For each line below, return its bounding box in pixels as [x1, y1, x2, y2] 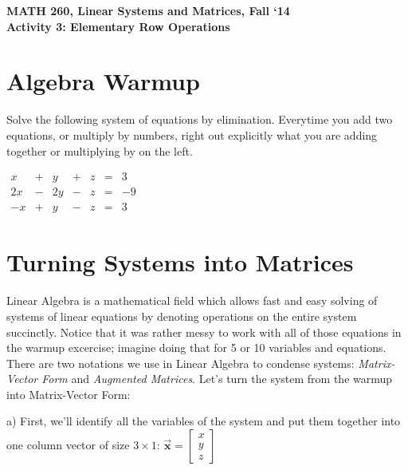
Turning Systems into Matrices [6, 246, 354, 278]
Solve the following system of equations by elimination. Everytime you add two [6, 111, 393, 128]
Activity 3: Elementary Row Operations [6, 18, 230, 34]
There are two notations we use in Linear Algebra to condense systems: [6, 354, 355, 371]
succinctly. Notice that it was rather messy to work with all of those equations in [6, 323, 402, 340]
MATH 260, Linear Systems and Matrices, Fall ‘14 [6, 2, 290, 18]
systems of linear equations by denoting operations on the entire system [6, 307, 357, 324]
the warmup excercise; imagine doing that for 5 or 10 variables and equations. [6, 339, 386, 356]
